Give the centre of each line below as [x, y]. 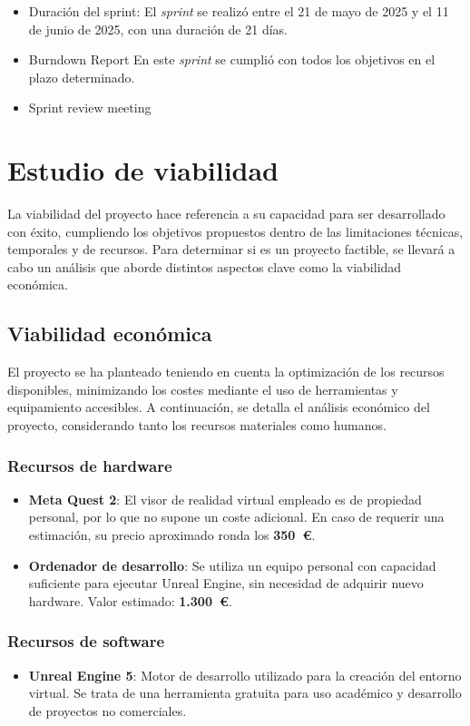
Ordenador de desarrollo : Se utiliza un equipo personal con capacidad [232, 565]
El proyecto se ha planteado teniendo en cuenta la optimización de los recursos [226, 372]
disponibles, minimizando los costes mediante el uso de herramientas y [203, 389]
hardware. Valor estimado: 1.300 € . [130, 600]
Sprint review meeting [90, 108]
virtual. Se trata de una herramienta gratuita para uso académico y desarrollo [245, 693]
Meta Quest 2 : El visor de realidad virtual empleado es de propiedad [225, 499]
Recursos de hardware [90, 465]
